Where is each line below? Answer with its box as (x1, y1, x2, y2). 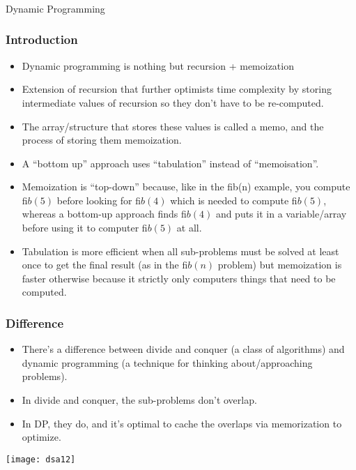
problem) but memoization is (217, 257, 342, 272)
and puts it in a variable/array (215, 206, 347, 221)
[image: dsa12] (6, 454, 76, 464)
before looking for (56, 192, 132, 207)
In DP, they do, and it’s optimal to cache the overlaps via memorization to (22, 416, 342, 430)
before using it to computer (22, 220, 139, 235)
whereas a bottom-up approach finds (22, 206, 178, 221)
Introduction (6, 31, 78, 48)
